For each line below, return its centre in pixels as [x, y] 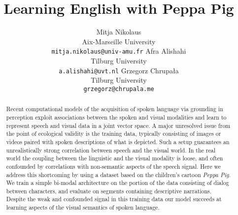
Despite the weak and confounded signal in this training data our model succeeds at [114, 199]
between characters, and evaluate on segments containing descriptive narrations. [109, 191]
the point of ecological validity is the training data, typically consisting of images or [114, 134]
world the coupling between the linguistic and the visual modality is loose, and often [115, 158]
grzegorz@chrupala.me [119, 89]
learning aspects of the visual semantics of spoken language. [83, 207]
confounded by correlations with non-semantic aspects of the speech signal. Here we [113, 166]
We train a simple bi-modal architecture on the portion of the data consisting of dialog [118, 183]
